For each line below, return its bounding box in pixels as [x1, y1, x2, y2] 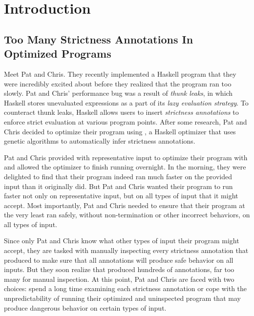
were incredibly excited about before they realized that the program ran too [4, 78, 232, 88]
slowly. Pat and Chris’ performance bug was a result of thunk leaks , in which [4, 88, 233, 98]
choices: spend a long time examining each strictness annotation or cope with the [4, 283, 247, 294]
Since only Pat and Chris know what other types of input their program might [4, 235, 239, 246]
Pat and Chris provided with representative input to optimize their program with [4, 152, 248, 162]
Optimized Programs [4, 46, 111, 61]
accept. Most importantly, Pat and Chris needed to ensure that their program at [4, 200, 245, 210]
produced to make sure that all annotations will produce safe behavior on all [4, 254, 233, 265]
